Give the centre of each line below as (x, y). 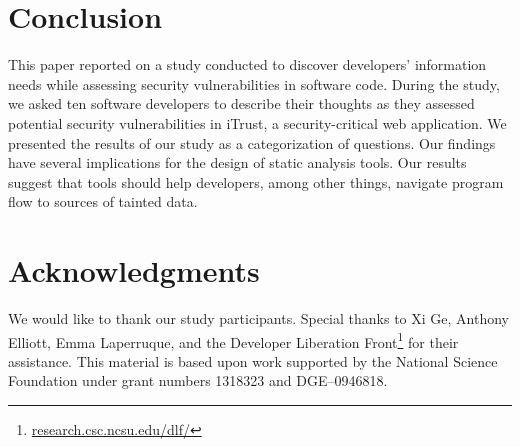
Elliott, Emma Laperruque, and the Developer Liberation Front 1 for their (233, 340)
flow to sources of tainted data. (103, 201)
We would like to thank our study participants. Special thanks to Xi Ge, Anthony (258, 318)
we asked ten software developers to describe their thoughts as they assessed (241, 103)
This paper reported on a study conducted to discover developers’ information (247, 64)
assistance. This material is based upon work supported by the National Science (253, 360)
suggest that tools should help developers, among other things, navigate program (256, 181)
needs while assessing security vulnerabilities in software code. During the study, (254, 83)
